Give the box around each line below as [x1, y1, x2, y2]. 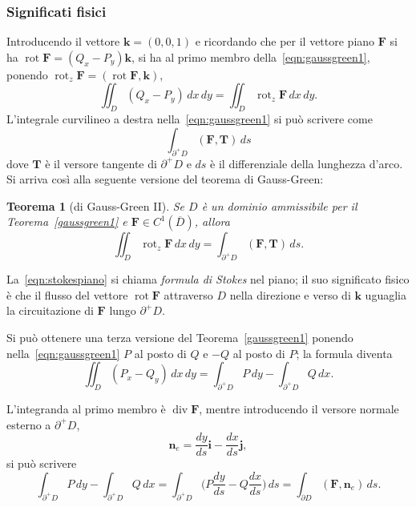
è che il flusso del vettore [6, 286, 128, 303]
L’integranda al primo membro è [6, 400, 166, 416]
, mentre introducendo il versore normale [199, 400, 399, 416]
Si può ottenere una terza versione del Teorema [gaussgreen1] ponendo [6, 328, 353, 345]
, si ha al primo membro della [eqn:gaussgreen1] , [131, 48, 370, 65]
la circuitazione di [6, 302, 94, 319]
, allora [194, 213, 230, 230]
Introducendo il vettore [6, 33, 120, 50]
